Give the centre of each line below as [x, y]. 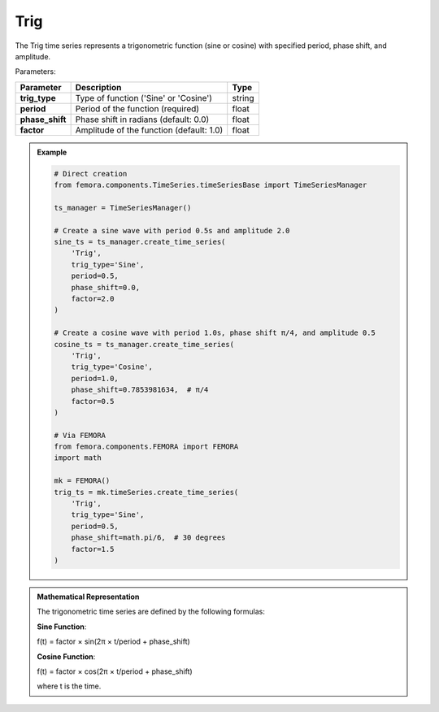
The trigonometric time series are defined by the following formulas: [151, 612]
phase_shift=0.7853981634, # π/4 [140, 390]
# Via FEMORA [80, 435]
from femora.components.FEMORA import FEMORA [146, 447]
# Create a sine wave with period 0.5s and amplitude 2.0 [172, 230]
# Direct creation [91, 174]
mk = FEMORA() [82, 481]
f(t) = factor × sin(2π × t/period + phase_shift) [113, 641]
